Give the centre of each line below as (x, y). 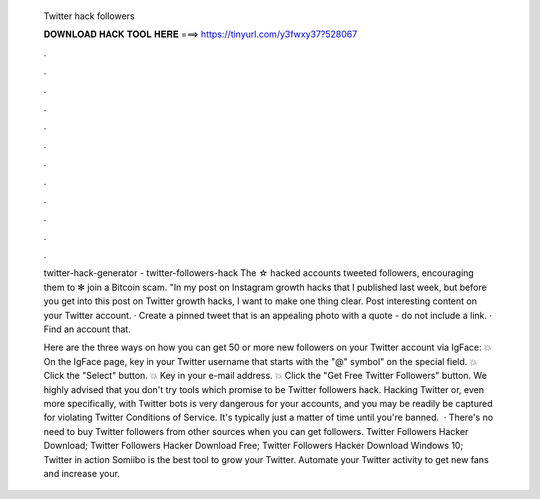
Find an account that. (87, 329)
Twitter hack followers (89, 16)
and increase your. (81, 473)
